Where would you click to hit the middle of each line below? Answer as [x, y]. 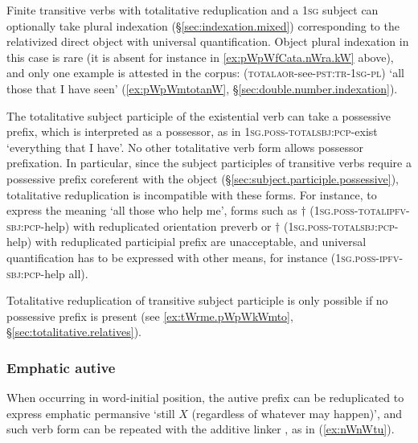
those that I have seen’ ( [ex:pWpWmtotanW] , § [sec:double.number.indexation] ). [202, 88]
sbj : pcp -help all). [47, 273]
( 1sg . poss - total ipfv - [360, 210]
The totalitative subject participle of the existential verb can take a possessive [199, 115]
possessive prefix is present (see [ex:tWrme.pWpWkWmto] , [150, 316]
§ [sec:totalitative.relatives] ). [74, 332]
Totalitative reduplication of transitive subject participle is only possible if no [197, 300]
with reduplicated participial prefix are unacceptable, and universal [201, 242]
